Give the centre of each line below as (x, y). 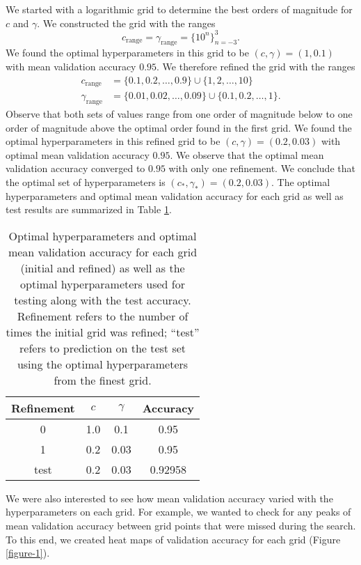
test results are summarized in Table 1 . (89, 209)
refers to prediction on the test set (103, 348)
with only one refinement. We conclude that (262, 168)
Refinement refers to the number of (103, 316)
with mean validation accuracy (71, 67)
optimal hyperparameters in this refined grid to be (113, 141)
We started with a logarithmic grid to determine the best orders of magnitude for (179, 9)
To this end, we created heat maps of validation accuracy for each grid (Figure (173, 539)
